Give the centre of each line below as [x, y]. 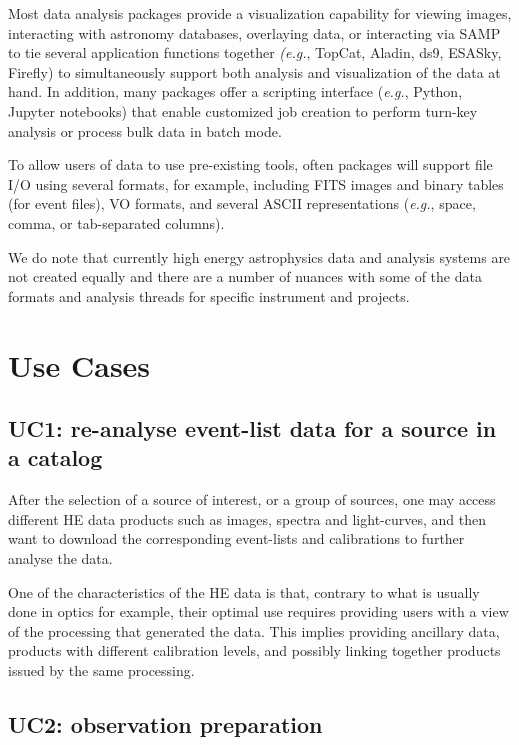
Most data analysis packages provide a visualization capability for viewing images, [260, 13]
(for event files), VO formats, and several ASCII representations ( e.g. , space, [242, 203]
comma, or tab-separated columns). [116, 222]
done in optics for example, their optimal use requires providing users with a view [258, 611]
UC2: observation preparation [165, 724]
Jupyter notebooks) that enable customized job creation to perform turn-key [243, 110]
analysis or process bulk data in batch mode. [145, 130]
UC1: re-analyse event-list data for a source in [252, 428]
